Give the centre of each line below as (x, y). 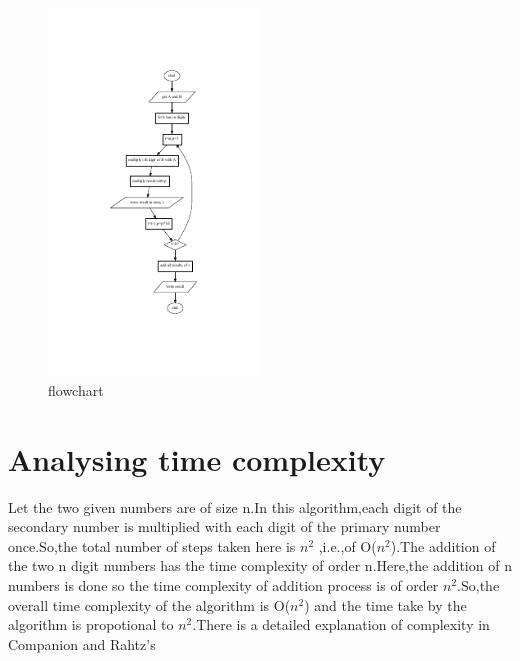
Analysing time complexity (197, 458)
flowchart (76, 389)
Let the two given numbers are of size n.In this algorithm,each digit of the (235, 506)
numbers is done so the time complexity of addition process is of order (223, 585)
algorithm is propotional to (91, 624)
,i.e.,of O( (347, 545)
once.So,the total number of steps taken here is (152, 545)
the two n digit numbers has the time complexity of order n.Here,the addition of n (260, 565)
